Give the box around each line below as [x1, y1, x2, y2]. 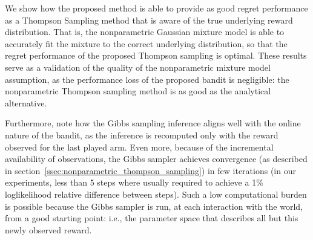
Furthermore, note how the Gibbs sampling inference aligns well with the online [5, 117, 301, 129]
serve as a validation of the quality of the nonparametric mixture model [5, 60, 271, 73]
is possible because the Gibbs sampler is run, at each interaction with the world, [5, 199, 303, 212]
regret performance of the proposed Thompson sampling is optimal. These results [5, 49, 307, 62]
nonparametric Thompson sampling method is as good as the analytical [5, 85, 271, 97]
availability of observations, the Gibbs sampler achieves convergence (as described [5, 152, 308, 165]
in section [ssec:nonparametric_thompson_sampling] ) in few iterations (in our [5, 164, 296, 177]
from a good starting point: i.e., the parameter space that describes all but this [5, 212, 298, 224]
